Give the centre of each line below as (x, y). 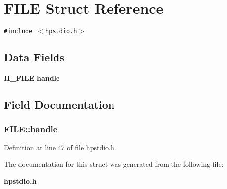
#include (18, 31)
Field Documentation (59, 104)
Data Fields (34, 57)
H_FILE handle (32, 77)
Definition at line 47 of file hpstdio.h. (60, 147)
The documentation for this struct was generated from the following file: (114, 164)
